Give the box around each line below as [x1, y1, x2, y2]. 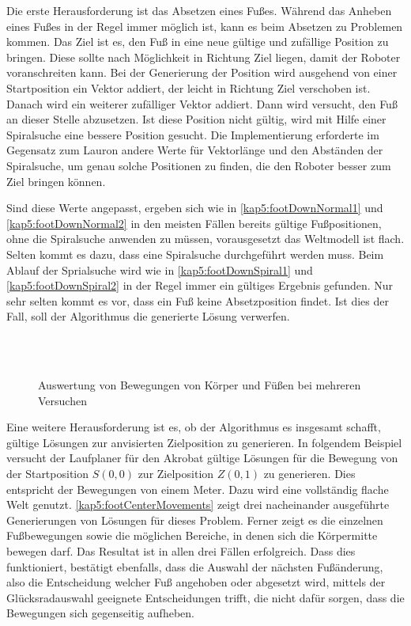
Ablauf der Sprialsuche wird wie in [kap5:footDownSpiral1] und [6, 261, 313, 278]
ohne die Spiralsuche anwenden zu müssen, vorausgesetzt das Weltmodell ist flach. [6, 230, 405, 247]
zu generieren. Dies [263, 465, 356, 482]
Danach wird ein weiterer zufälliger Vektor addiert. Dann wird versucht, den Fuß [6, 95, 398, 112]
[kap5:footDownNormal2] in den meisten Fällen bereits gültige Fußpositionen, [6, 214, 382, 231]
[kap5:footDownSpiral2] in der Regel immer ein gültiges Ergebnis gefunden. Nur [6, 277, 394, 294]
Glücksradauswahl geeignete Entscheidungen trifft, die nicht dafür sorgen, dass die [6, 589, 405, 605]
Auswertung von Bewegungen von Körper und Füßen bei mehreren [38, 377, 361, 393]
